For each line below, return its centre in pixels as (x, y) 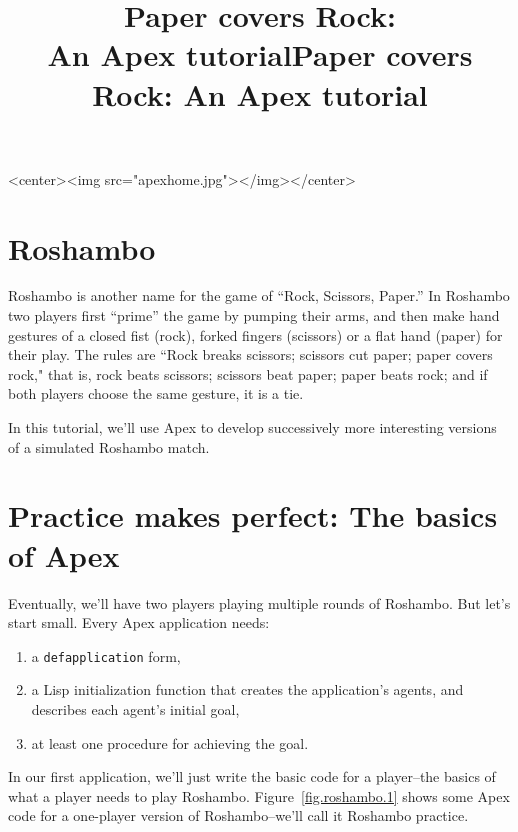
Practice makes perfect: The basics (253, 515)
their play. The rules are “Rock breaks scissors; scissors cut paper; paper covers (250, 354)
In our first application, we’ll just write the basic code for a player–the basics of (252, 776)
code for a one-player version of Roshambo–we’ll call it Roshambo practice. (238, 815)
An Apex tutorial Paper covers (260, 54)
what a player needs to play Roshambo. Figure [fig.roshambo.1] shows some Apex (259, 795)
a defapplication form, (106, 655)
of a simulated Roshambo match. (109, 446)
